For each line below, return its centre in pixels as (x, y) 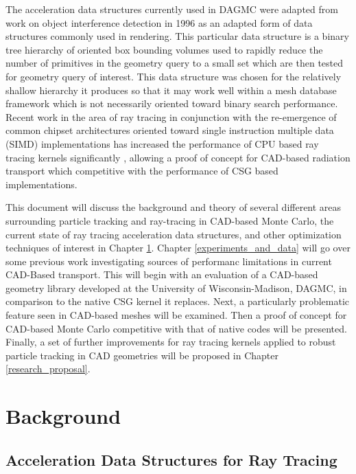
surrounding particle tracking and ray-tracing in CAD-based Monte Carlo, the (170, 220)
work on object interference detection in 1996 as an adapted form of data (159, 22)
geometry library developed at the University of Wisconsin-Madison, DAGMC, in (176, 287)
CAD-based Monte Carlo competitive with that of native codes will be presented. (176, 328)
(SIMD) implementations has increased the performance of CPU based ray (162, 143)
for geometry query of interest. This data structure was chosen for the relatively (174, 76)
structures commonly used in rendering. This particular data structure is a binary (177, 36)
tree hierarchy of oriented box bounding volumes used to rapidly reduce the (164, 49)
